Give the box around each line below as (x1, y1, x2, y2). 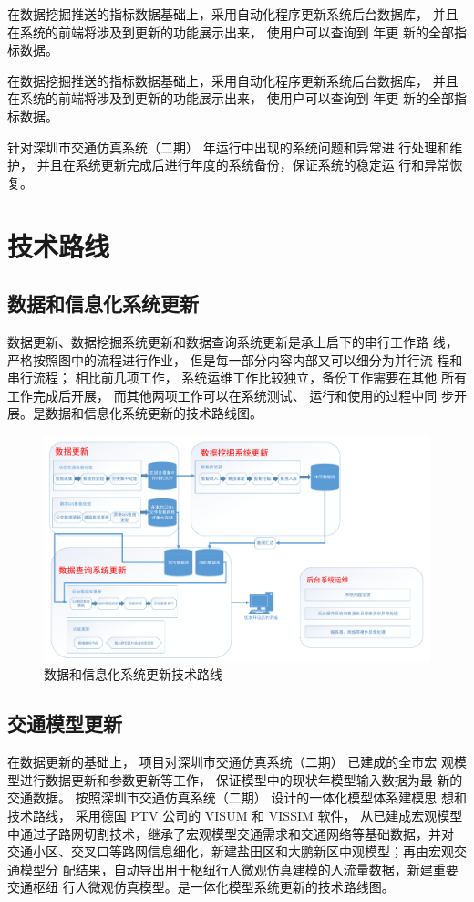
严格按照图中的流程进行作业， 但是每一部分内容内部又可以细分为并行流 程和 (7, 350, 463, 369)
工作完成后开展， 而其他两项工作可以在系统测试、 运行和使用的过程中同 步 (7, 385, 454, 404)
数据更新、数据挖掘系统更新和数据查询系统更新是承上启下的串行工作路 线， (7, 331, 459, 351)
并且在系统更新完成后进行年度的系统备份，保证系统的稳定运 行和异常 (36, 155, 450, 174)
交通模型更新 (7, 709, 122, 738)
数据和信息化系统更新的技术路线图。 (45, 404, 263, 423)
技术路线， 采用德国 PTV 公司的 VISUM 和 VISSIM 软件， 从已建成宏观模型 (7, 805, 463, 824)
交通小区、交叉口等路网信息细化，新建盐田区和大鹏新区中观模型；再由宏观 (7, 842, 454, 861)
